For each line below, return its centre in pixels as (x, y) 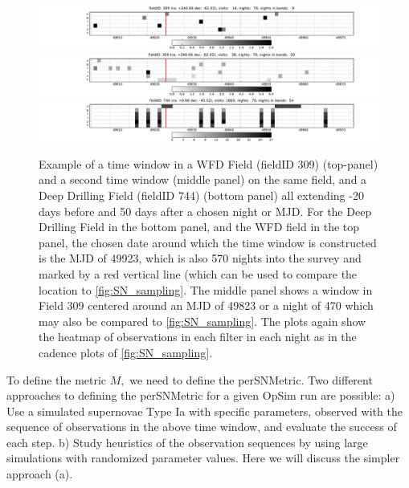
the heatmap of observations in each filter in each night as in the (198, 337)
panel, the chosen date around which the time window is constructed (208, 242)
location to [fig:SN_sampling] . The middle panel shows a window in (206, 289)
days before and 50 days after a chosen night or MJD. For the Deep (205, 211)
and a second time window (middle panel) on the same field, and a (203, 179)
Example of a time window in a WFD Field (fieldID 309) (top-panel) (209, 163)
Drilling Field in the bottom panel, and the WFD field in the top (199, 227)
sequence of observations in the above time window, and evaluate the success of (202, 427)
